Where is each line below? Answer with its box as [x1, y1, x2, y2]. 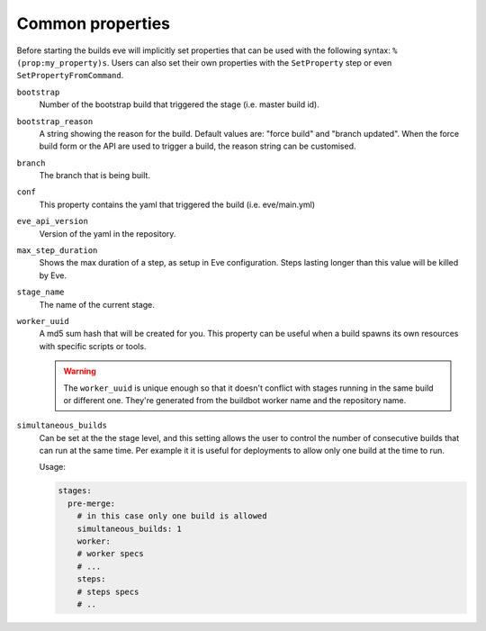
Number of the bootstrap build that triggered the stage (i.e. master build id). [39, 99, 319, 110]
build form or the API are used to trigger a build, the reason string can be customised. [39, 140, 356, 152]
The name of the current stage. [39, 299, 155, 310]
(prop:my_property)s [16, 58, 108, 68]
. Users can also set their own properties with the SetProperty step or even [106, 57, 392, 68]
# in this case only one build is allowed [76, 511, 267, 521]
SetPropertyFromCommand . [16, 70, 124, 81]
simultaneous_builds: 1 [76, 523, 182, 534]
